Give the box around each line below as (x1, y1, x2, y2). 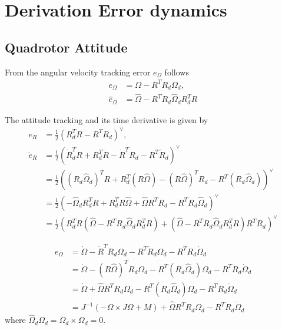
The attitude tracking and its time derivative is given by (5, 113, 208, 126)
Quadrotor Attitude (5, 38, 128, 56)
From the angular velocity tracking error (5, 65, 151, 78)
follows (164, 65, 189, 78)
